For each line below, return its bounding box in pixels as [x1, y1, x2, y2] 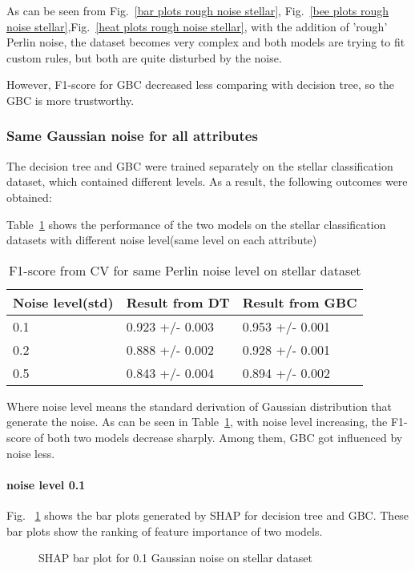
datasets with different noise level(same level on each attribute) [6, 231, 317, 248]
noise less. [6, 444, 55, 461]
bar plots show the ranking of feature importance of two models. [6, 522, 323, 539]
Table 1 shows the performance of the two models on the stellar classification [6, 215, 386, 232]
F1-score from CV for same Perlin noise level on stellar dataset [8, 260, 361, 279]
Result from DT [126, 292, 230, 312]
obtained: [6, 188, 52, 205]
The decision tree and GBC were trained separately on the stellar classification [6, 157, 393, 174]
